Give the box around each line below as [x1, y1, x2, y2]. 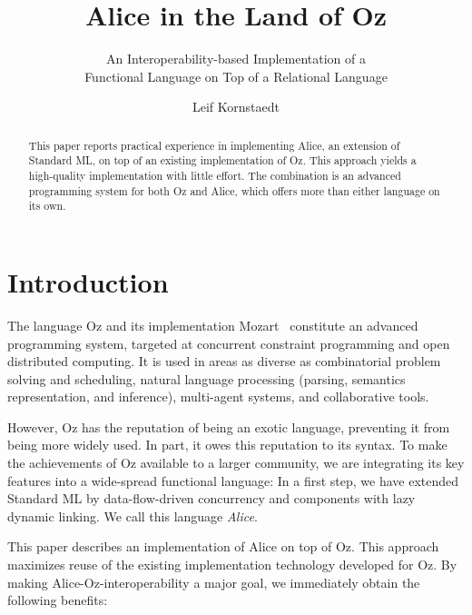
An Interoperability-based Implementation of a [105, 49, 366, 68]
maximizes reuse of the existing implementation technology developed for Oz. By [7, 555, 457, 574]
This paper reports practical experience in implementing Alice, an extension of [28, 137, 400, 153]
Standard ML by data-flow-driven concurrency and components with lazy [7, 489, 416, 508]
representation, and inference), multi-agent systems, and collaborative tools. [7, 387, 429, 406]
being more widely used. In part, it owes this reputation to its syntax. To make [7, 435, 447, 454]
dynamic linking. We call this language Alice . [7, 506, 258, 525]
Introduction [7, 263, 169, 300]
